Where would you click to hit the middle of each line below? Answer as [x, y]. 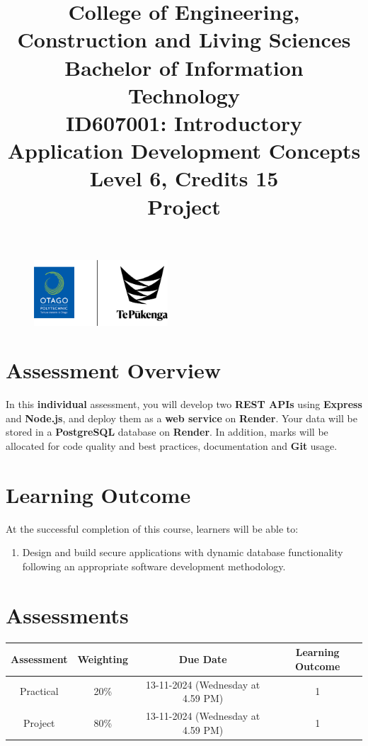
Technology [184, 95]
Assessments [67, 615]
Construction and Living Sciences [184, 39]
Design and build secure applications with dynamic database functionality [183, 552]
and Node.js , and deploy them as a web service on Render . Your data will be [182, 418]
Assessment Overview [114, 370]
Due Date [203, 659]
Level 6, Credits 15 [184, 178]
